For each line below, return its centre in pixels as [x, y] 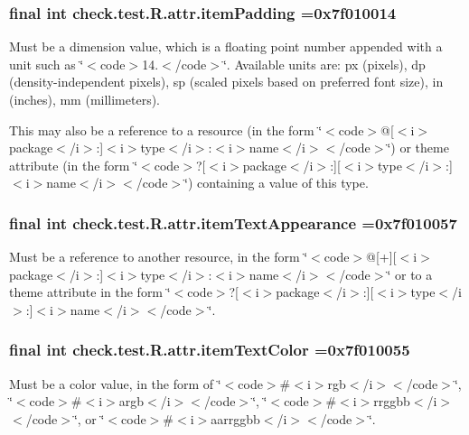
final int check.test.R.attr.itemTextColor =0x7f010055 [210, 350]
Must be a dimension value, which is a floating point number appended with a [226, 46]
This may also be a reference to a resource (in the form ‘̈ [166, 130]
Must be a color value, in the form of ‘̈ [115, 383]
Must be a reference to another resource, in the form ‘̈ [159, 257]
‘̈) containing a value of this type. [277, 183]
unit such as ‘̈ [47, 64]
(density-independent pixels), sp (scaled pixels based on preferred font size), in [226, 82]
